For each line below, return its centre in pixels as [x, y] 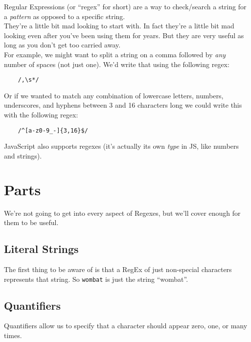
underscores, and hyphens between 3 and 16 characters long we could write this [123, 105]
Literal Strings [41, 249]
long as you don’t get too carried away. [62, 45]
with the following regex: [41, 114]
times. [13, 335]
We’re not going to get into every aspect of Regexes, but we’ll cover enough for [122, 213]
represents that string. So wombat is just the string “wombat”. [96, 279]
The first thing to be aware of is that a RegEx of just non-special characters [118, 269]
